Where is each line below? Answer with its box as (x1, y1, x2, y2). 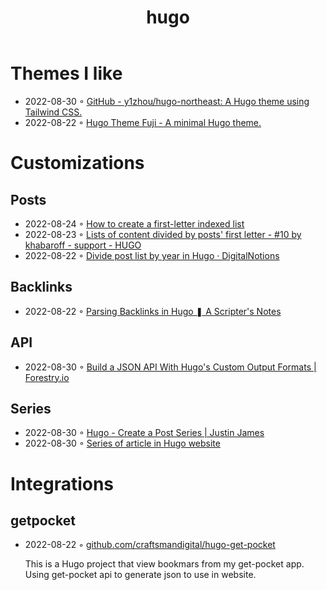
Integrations (10, 472, 115, 495)
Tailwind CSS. (24, 106, 83, 118)
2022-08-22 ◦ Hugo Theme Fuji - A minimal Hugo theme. (24, 116, 262, 128)
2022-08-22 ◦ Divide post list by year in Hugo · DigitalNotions (24, 249, 280, 261)
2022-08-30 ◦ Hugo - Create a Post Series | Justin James (24, 427, 265, 439)
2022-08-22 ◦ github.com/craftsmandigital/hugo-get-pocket (24, 539, 276, 551)
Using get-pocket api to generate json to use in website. (24, 569, 257, 581)
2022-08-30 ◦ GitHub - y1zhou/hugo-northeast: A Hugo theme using (24, 95, 310, 107)
